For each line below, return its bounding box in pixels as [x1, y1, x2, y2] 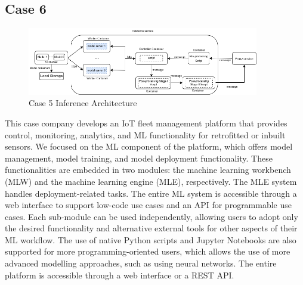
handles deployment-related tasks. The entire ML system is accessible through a [5, 187, 297, 199]
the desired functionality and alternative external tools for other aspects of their [5, 222, 298, 234]
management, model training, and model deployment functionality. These [5, 151, 273, 164]
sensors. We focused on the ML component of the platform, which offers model [5, 140, 293, 153]
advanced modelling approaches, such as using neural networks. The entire [5, 257, 277, 269]
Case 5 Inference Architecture [29, 97, 137, 109]
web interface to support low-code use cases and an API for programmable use [5, 199, 292, 211]
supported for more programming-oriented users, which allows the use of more [5, 245, 290, 258]
